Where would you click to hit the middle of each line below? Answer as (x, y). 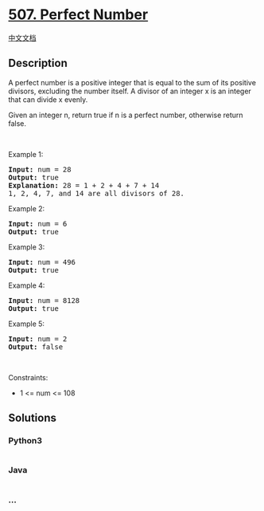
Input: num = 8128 (44, 300)
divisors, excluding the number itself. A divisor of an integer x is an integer (130, 91)
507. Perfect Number (78, 15)
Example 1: (26, 154)
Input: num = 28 (40, 169)
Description (38, 63)
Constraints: (28, 377)
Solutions (33, 418)
